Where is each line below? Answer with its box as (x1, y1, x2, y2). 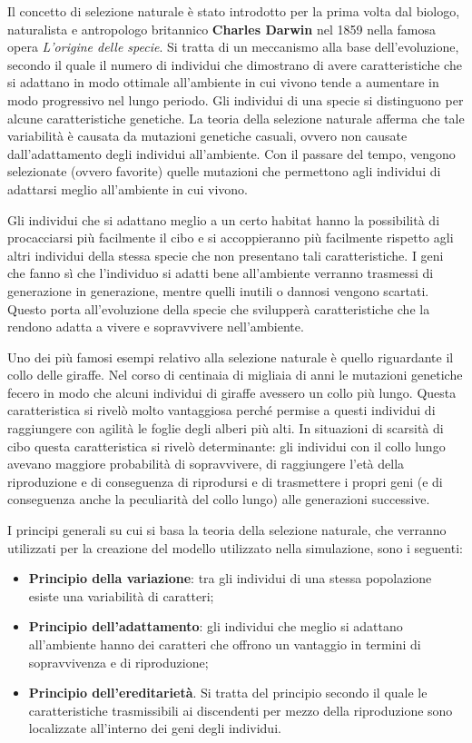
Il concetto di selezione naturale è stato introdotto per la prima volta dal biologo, (7, 2, 460, 20)
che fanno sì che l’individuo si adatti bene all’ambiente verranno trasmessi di (7, 263, 434, 282)
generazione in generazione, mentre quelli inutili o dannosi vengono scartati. (7, 281, 429, 300)
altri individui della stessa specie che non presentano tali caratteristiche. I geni (7, 245, 444, 264)
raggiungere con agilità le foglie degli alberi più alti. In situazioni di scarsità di (7, 419, 444, 438)
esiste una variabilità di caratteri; (28, 586, 214, 605)
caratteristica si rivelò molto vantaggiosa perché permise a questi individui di (7, 401, 436, 420)
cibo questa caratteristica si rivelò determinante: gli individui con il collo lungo (7, 436, 446, 455)
